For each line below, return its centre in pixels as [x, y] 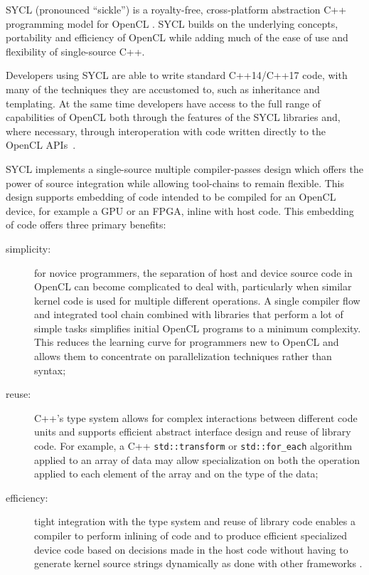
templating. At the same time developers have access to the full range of [163, 103]
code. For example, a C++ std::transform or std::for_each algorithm [193, 446]
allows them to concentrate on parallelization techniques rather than [183, 356]
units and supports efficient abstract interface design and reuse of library [193, 432]
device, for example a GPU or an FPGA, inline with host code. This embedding [180, 210]
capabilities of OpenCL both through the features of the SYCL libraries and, [173, 117]
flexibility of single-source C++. [75, 51]
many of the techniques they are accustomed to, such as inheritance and [163, 89]
